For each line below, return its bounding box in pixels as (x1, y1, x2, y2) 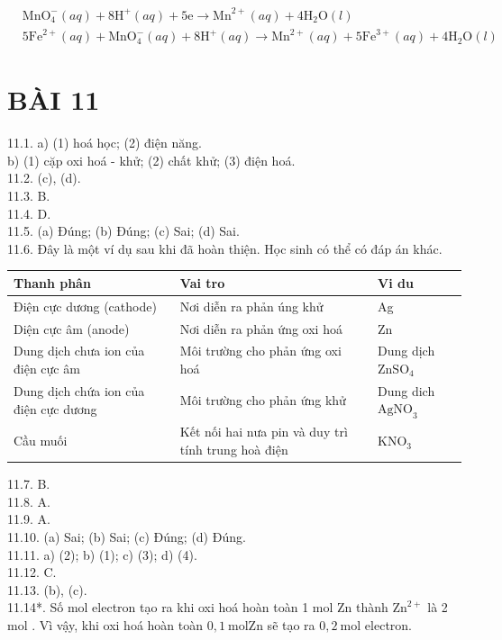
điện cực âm (14, 358, 80, 377)
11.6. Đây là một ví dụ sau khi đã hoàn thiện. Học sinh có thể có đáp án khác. (7, 239, 443, 257)
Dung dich (377, 381, 435, 400)
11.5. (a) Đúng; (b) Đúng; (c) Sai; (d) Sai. (7, 221, 240, 240)
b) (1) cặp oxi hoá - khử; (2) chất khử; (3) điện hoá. (7, 150, 296, 169)
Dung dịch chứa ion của (14, 382, 145, 401)
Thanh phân (14, 273, 91, 292)
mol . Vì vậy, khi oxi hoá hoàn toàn (7, 615, 204, 634)
